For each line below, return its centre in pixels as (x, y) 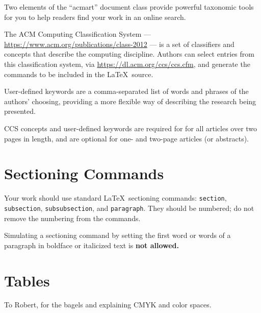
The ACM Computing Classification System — (77, 34)
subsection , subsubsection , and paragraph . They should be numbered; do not (129, 208)
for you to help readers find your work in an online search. (95, 17)
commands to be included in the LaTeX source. (79, 74)
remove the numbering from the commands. (72, 218)
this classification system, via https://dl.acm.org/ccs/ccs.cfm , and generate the (127, 64)
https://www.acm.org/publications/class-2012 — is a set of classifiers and (119, 44)
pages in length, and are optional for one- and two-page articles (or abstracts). (127, 138)
